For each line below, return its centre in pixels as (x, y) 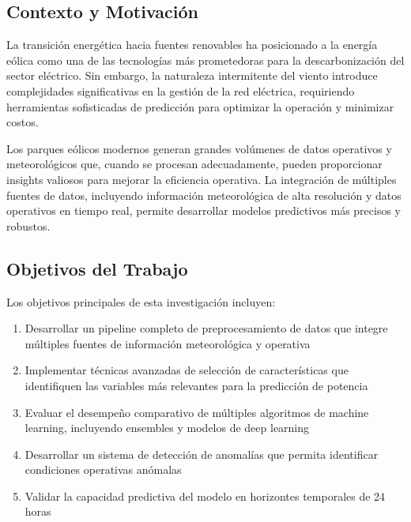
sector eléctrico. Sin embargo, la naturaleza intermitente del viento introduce (192, 75)
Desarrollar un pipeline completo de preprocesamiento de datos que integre (206, 328)
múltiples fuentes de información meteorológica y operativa (168, 343)
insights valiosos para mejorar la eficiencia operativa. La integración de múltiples (202, 179)
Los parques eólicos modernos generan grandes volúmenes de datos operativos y (199, 148)
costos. (23, 122)
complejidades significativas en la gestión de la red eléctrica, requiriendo (181, 90)
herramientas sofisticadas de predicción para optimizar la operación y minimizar (200, 106)
